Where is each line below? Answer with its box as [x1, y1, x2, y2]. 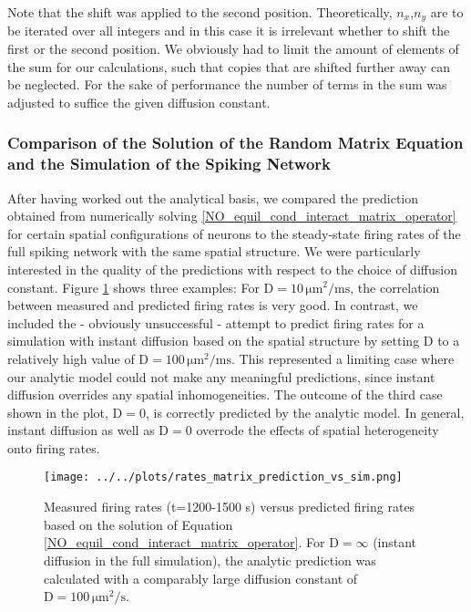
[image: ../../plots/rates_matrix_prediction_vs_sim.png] [44, 471, 403, 484]
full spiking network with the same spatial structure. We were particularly [7, 242, 421, 261]
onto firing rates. [7, 438, 100, 457]
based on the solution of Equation [44, 514, 233, 534]
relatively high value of [7, 348, 135, 368]
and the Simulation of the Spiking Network [7, 152, 332, 175]
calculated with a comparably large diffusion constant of [44, 568, 358, 587]
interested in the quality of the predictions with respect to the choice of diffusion [7, 259, 457, 278]
